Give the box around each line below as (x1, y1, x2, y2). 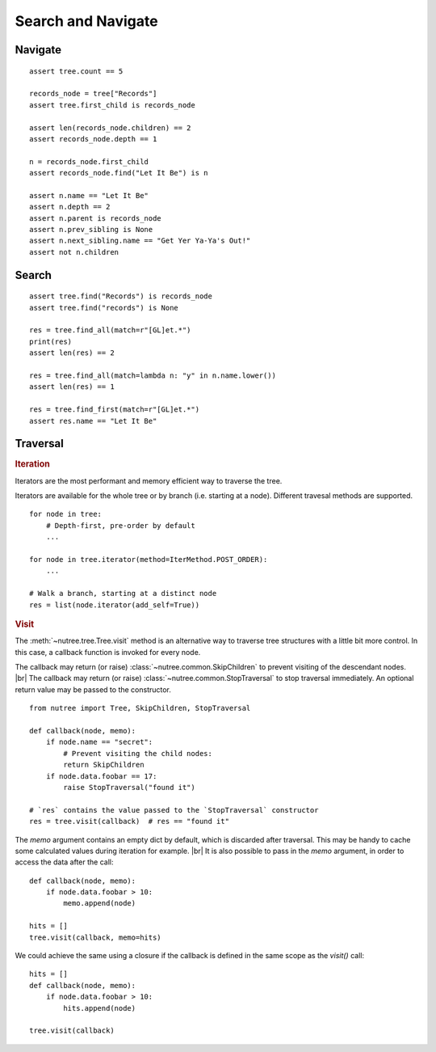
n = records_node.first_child (29, 157, 149, 166)
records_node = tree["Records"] (29, 89, 157, 99)
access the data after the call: (15, 857, 114, 867)
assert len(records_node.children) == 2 (29, 123, 191, 133)
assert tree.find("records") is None (29, 303, 179, 312)
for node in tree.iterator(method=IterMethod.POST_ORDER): (29, 555, 268, 564)
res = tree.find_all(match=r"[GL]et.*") (29, 326, 191, 335)
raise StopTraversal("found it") (63, 783, 195, 792)
